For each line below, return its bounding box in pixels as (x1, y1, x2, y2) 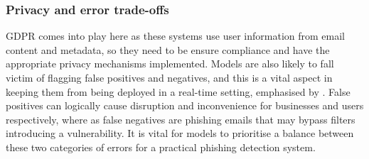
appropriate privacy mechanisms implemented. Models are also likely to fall (6, 56, 334, 71)
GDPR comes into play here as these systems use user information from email (6, 28, 345, 43)
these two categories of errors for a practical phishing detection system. (6, 139, 316, 154)
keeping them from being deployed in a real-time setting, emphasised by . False (6, 84, 351, 99)
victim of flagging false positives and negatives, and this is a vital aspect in (6, 70, 333, 84)
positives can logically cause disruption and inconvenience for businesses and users (6, 98, 364, 113)
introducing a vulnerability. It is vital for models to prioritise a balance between (6, 126, 354, 141)
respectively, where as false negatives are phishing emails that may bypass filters (6, 111, 355, 126)
